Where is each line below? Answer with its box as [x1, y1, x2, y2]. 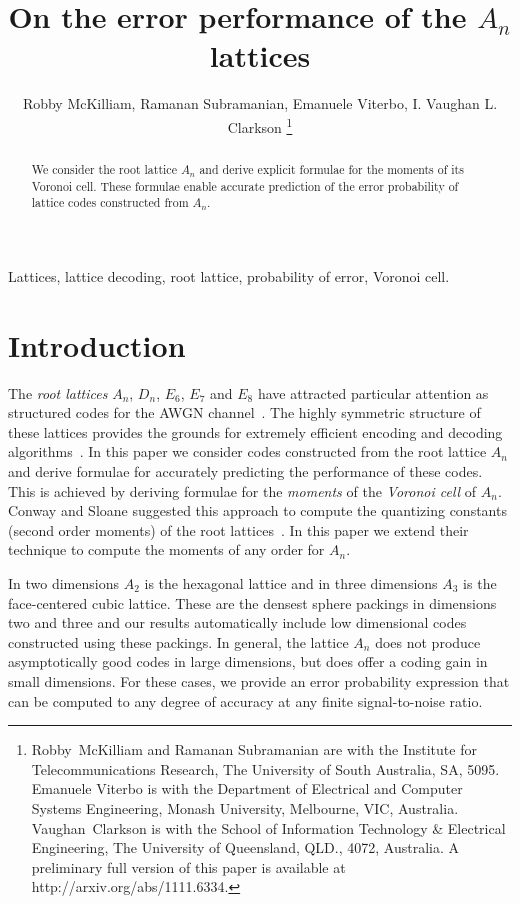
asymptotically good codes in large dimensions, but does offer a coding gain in [8, 651, 488, 672]
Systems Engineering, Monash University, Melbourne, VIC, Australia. [31, 797, 459, 818]
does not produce [375, 631, 481, 652]
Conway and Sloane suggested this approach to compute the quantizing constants [8, 500, 507, 521]
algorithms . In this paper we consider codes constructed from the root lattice [8, 441, 487, 462]
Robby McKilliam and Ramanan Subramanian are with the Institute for [31, 739, 477, 760]
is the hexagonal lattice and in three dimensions [144, 572, 438, 593]
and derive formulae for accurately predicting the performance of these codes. [8, 461, 483, 482]
